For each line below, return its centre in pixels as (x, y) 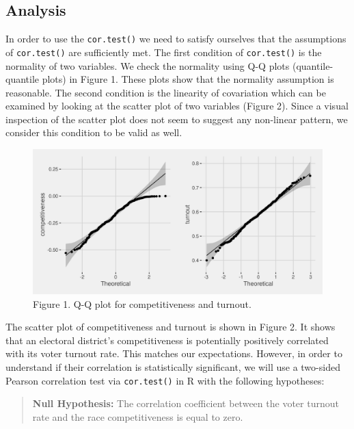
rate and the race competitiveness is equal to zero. (138, 416)
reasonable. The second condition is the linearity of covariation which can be (166, 92)
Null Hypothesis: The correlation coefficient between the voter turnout (186, 403)
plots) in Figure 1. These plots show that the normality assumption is (188, 79)
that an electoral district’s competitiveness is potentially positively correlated (167, 340)
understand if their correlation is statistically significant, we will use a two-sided (173, 367)
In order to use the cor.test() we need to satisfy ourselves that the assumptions (176, 39)
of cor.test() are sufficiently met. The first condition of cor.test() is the (164, 52)
